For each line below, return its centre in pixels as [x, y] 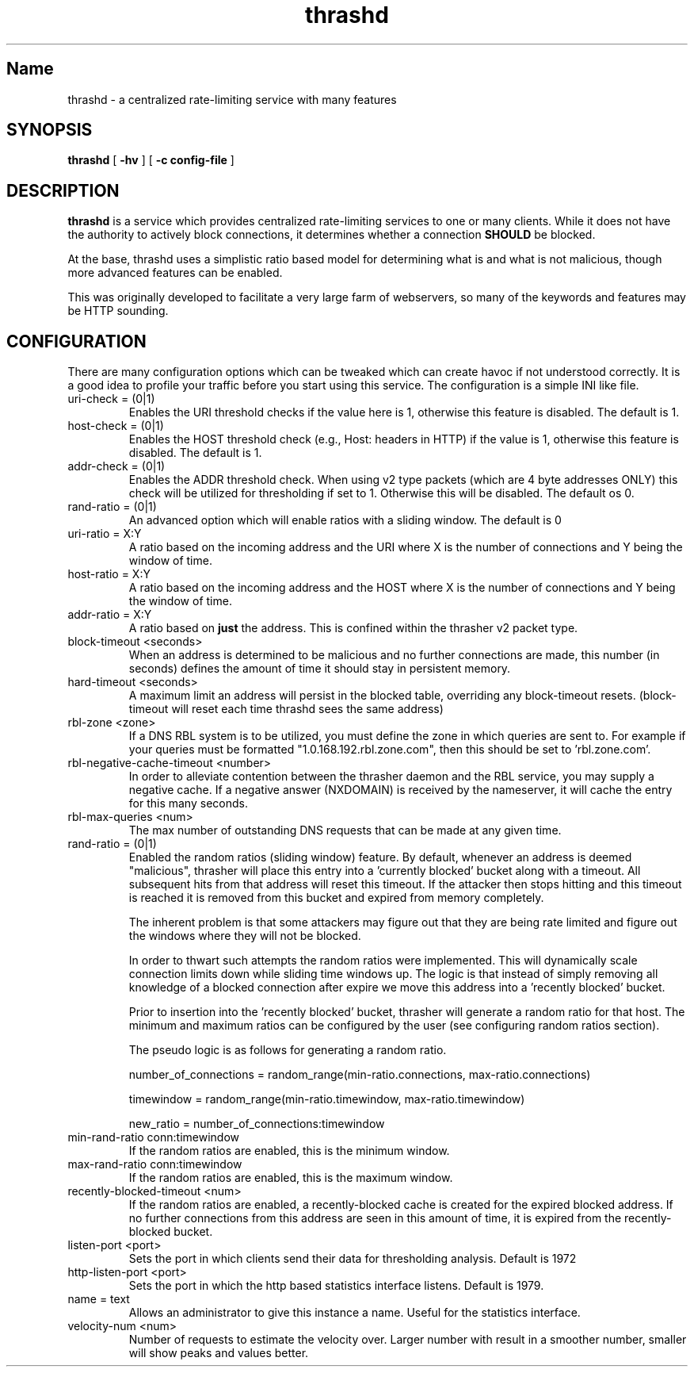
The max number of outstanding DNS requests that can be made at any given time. [345, 830]
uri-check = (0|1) [111, 399]
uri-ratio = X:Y [105, 534]
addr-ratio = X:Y [110, 615]
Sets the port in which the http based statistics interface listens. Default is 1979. [336, 1286]
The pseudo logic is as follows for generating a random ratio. [288, 1050]
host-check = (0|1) [116, 426]
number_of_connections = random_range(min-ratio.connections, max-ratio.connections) [360, 1075]
